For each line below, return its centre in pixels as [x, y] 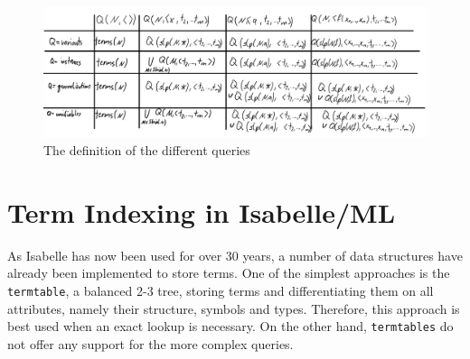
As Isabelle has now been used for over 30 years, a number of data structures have [235, 255]
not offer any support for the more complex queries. [150, 343]
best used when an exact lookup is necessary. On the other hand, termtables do [230, 326]
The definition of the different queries [147, 150]
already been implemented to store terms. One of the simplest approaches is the [229, 273]
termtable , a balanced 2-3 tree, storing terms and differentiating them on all [221, 290]
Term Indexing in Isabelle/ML [202, 212]
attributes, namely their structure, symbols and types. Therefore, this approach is [234, 308]
